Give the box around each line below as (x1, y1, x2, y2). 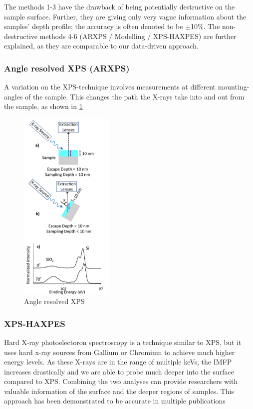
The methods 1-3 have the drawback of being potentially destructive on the (4, 1, 235, 11)
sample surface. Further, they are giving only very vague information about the (4, 11, 247, 21)
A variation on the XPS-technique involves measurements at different (4, 81, 216, 92)
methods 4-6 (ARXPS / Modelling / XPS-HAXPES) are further (39, 30, 237, 41)
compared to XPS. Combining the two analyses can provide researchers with (4, 376, 238, 386)
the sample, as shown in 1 (4, 101, 83, 111)
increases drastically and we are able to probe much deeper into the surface (4, 366, 234, 376)
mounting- (218, 81, 250, 92)
